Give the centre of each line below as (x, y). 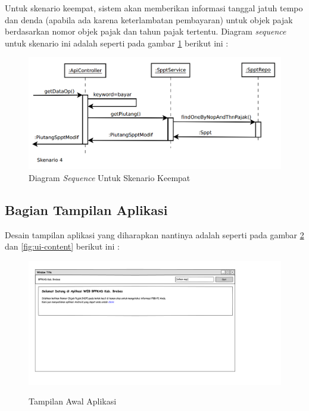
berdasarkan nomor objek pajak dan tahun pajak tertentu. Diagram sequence (146, 31)
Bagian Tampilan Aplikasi (86, 209)
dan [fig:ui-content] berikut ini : (62, 246)
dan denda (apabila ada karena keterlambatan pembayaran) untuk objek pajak (149, 19)
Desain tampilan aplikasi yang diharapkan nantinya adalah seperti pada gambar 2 (154, 234)
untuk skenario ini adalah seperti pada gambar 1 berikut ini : (117, 43)
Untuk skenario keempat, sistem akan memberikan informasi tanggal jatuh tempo (154, 8)
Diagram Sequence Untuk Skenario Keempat (110, 177)
